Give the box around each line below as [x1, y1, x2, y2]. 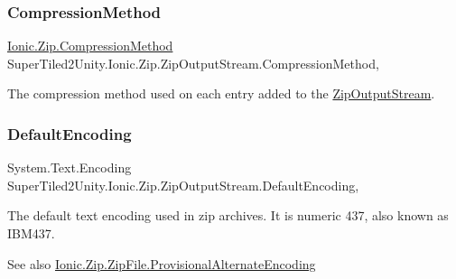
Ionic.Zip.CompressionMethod [7, 36, 173, 55]
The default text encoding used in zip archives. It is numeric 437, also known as [7, 206, 449, 225]
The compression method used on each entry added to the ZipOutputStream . [7, 84, 435, 103]
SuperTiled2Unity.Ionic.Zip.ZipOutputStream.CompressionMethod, [7, 53, 379, 72]
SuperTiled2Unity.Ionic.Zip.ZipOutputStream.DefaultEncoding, [7, 175, 359, 194]
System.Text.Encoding [7, 158, 132, 177]
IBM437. [7, 224, 55, 242]
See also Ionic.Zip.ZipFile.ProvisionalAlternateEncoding [7, 254, 316, 273]
